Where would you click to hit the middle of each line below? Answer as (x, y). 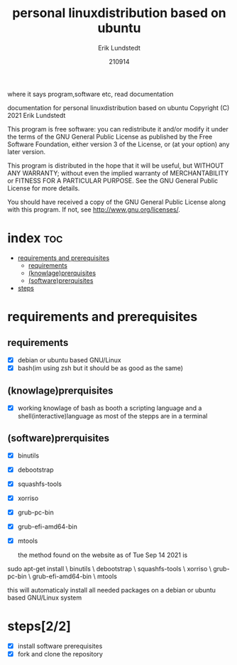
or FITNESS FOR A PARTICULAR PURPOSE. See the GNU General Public (113, 180)
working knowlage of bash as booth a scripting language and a (110, 408)
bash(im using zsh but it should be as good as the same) (100, 368)
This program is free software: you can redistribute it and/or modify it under (118, 129)
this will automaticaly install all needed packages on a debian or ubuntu (112, 590)
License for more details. (44, 188)
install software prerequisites (60, 646)
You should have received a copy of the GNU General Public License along (116, 202)
